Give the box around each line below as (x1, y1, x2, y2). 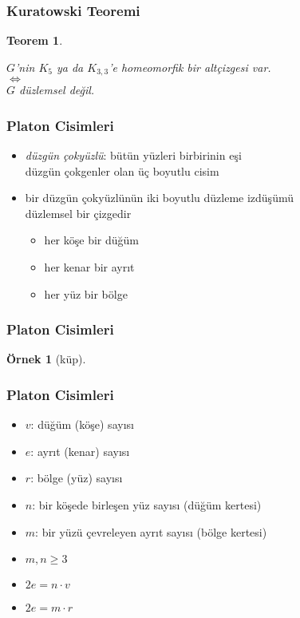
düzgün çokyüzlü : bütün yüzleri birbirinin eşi (25, 147, 242, 164)
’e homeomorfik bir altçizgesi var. (109, 58, 271, 75)
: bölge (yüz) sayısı (30, 469, 123, 486)
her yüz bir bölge (44, 285, 128, 302)
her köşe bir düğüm (44, 232, 139, 248)
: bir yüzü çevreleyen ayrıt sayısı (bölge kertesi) (35, 523, 267, 540)
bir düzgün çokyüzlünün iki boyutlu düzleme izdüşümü (25, 189, 294, 206)
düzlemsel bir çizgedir (25, 204, 132, 221)
